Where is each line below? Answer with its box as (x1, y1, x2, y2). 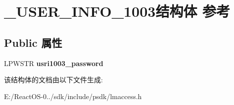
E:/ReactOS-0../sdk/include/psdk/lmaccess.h (4, 91, 142, 101)
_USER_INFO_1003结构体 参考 (4, 1, 231, 21)
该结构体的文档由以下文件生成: (4, 74, 103, 85)
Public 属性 (4, 35, 62, 50)
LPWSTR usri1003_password (4, 58, 103, 68)
